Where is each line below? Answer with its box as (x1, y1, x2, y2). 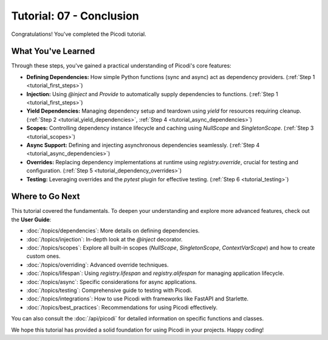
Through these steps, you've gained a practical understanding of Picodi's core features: (11, 62, 232, 69)
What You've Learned (11, 46, 95, 57)
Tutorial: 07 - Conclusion (11, 9, 139, 23)
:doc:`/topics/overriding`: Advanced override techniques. (26, 261, 169, 268)
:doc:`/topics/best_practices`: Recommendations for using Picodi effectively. (26, 304, 218, 311)
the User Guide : (11, 216, 52, 223)
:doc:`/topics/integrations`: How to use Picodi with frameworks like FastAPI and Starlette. (26, 295, 249, 302)
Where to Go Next (11, 192, 80, 202)
